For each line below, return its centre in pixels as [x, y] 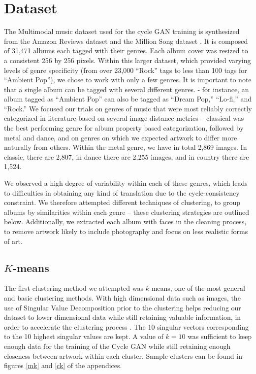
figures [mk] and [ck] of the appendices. [63, 365]
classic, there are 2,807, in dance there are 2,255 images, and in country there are [127, 156]
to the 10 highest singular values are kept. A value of [84, 336]
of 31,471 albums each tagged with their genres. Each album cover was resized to [126, 51]
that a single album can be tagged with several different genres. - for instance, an [127, 89]
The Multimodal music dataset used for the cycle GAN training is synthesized [122, 31]
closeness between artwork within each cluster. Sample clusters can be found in [123, 356]
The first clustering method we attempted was [74, 288]
